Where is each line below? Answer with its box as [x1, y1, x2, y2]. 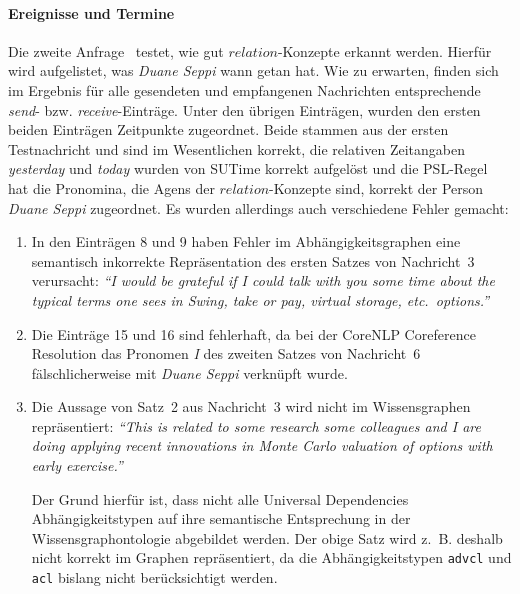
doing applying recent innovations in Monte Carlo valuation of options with [31, 435, 493, 456]
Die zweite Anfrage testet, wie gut [8, 40, 224, 61]
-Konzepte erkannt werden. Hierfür [277, 40, 492, 61]
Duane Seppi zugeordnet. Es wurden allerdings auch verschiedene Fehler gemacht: [8, 197, 509, 218]
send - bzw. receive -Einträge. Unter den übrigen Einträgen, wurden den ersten [8, 99, 481, 120]
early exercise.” [31, 455, 123, 476]
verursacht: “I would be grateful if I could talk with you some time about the [31, 270, 495, 291]
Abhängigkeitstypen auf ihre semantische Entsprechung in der [31, 508, 411, 529]
